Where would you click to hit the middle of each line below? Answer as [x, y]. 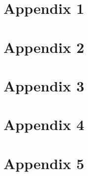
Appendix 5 [44, 163]
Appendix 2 [44, 47]
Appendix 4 [44, 124]
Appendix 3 [44, 85]
